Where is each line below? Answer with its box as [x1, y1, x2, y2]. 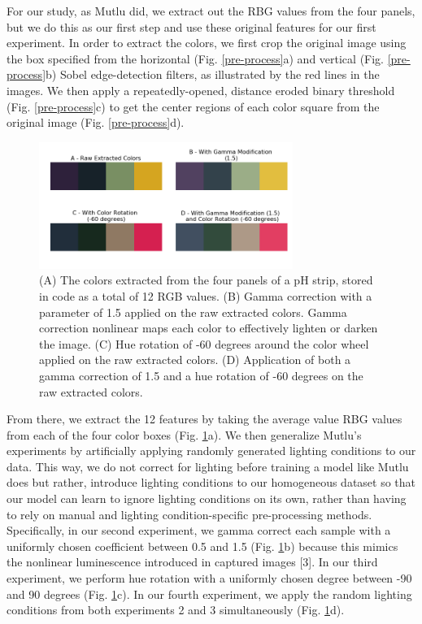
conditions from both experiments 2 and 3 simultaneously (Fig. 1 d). [7, 601, 345, 618]
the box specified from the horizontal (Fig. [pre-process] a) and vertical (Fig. [7, 50, 385, 67]
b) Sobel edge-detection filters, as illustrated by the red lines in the [46, 66, 380, 83]
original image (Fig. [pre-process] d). [7, 114, 185, 131]
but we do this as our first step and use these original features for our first [7, 18, 376, 35]
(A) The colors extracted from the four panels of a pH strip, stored [39, 271, 373, 288]
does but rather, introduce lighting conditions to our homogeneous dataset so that [7, 474, 416, 491]
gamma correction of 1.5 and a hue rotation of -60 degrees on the [39, 366, 363, 383]
